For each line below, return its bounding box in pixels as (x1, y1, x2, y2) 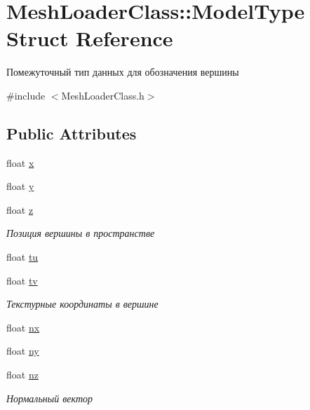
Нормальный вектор (6, 390, 93, 405)
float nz (6, 367, 39, 382)
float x (6, 155, 34, 170)
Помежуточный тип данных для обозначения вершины (6, 64, 239, 79)
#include (6, 88, 46, 102)
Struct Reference (6, 24, 173, 53)
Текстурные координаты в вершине (6, 296, 159, 311)
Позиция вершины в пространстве (6, 226, 155, 240)
